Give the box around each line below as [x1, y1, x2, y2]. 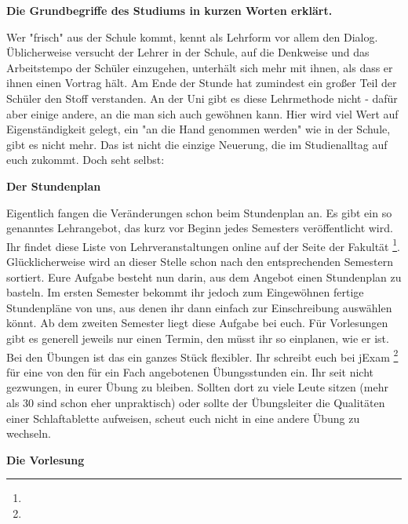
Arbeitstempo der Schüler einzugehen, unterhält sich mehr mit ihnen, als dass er [6, 59, 393, 75]
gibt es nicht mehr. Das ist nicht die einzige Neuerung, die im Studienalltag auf [6, 136, 388, 152]
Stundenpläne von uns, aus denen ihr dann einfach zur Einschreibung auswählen [6, 299, 392, 315]
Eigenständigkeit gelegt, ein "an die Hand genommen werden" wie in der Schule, [6, 121, 391, 137]
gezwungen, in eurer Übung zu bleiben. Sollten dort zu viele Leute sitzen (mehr [6, 379, 388, 395]
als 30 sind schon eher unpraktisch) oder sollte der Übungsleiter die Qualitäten [6, 394, 385, 410]
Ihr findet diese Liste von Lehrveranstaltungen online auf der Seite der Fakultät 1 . [6, 235, 400, 254]
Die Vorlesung [6, 451, 85, 468]
